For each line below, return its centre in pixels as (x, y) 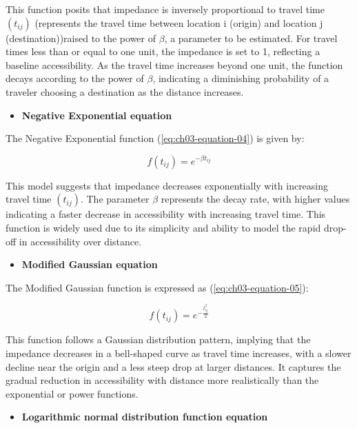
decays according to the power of (75, 78)
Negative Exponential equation (97, 115)
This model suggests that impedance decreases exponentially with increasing (167, 185)
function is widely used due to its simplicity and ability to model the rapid (163, 228)
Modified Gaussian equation (90, 264)
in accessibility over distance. (80, 241)
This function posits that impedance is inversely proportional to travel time (165, 9)
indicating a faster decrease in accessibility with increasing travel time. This (166, 214)
